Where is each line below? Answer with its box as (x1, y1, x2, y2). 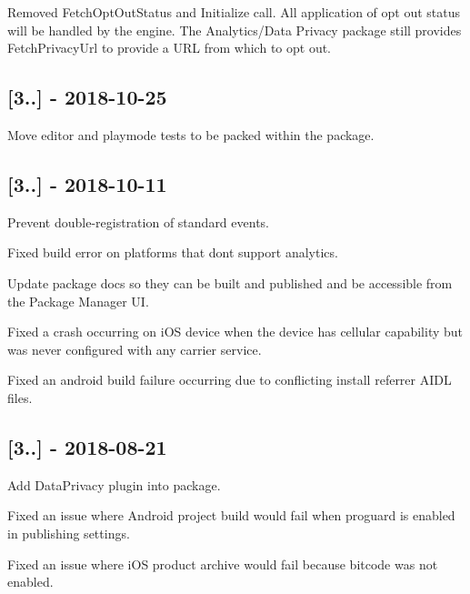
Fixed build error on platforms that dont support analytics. (7, 243, 338, 262)
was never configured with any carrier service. (7, 339, 262, 358)
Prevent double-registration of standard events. (7, 212, 269, 231)
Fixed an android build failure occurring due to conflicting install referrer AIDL (7, 370, 452, 389)
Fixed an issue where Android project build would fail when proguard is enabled (7, 506, 455, 525)
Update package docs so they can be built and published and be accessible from (7, 273, 453, 292)
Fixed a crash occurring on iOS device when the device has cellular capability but (7, 322, 464, 341)
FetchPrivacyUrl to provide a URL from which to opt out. (7, 38, 332, 57)
